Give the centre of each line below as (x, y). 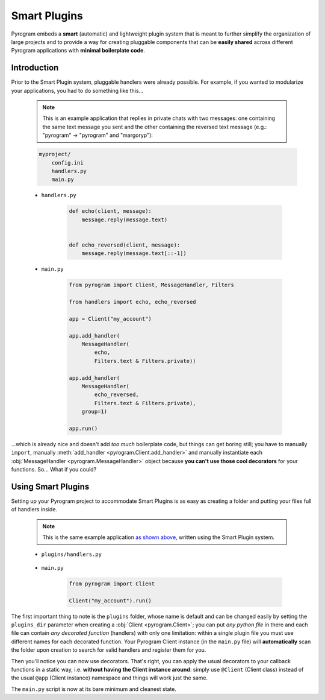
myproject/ (55, 154)
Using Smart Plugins (50, 486)
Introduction (35, 68)
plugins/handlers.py (72, 554)
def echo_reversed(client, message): (125, 245)
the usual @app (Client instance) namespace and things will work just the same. (109, 678)
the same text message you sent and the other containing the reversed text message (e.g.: (155, 127)
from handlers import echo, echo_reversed (132, 302)
